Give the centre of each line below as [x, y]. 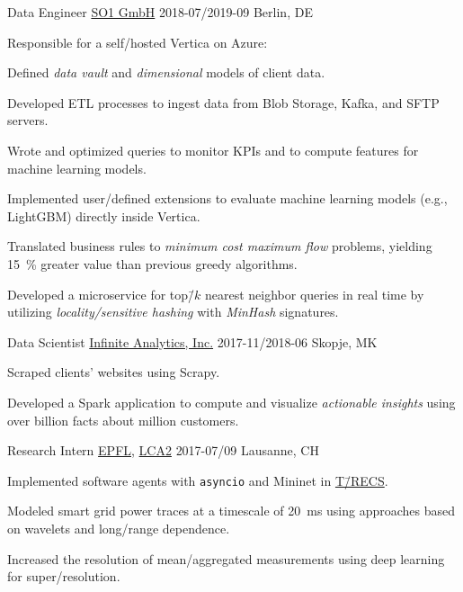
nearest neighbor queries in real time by [315, 294]
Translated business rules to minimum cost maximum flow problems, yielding [220, 246]
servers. [28, 120]
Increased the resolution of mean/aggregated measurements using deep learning [226, 558]
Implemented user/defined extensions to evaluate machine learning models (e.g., [227, 198]
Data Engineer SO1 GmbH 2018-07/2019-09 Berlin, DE [160, 12]
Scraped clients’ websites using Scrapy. [114, 372]
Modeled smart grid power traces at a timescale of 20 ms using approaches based [231, 511]
